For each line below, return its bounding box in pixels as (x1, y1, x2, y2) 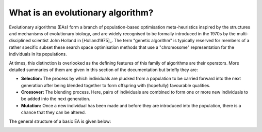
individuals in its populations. (9, 51, 67, 57)
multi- (236, 30, 249, 36)
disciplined (9, 38, 31, 44)
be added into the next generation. (21, 96, 91, 102)
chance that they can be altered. (21, 109, 86, 116)
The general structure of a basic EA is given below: (9, 118, 111, 124)
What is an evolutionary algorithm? (9, 7, 154, 18)
